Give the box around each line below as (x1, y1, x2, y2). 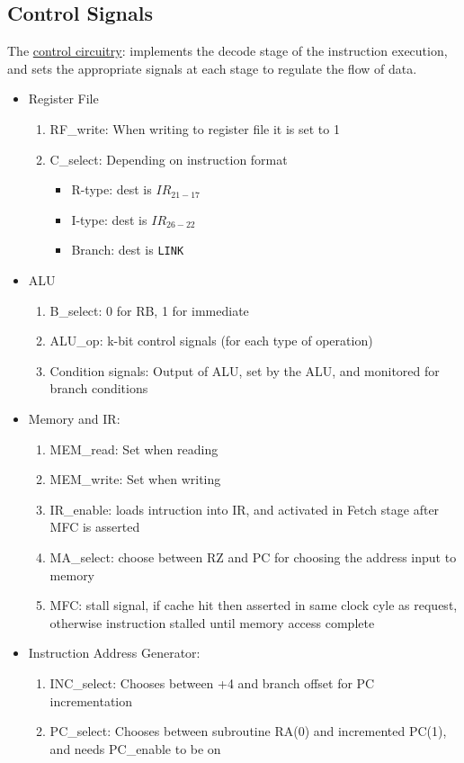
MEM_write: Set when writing (49, 470, 221, 489)
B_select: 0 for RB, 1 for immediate (49, 301, 249, 319)
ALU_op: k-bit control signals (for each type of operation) (49, 331, 373, 350)
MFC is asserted (49, 517, 140, 536)
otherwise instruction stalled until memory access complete (49, 613, 375, 632)
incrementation (49, 691, 133, 710)
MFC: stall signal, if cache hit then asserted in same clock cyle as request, (49, 596, 458, 615)
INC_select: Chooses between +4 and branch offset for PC (49, 673, 375, 692)
